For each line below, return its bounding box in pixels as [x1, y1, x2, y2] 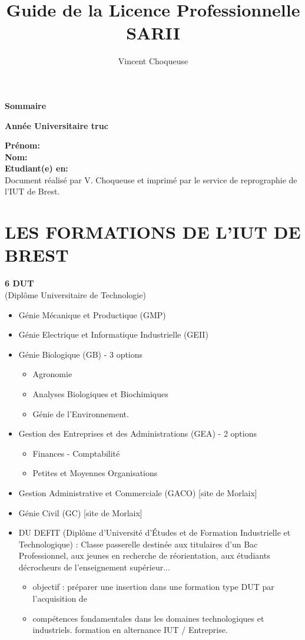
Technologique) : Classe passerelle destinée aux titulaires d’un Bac [18, 537, 258, 550]
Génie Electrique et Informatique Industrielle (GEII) [18, 328, 208, 341]
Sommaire [5, 99, 47, 111]
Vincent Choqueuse [118, 55, 188, 67]
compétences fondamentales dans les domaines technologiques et [32, 612, 264, 624]
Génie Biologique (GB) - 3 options [18, 348, 143, 360]
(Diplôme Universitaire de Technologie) [5, 288, 146, 301]
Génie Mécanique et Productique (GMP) [18, 308, 166, 321]
